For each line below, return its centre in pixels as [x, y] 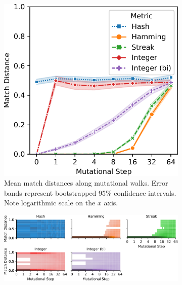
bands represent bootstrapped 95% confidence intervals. [90, 192]
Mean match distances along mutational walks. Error [86, 183]
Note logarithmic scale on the [50, 203]
